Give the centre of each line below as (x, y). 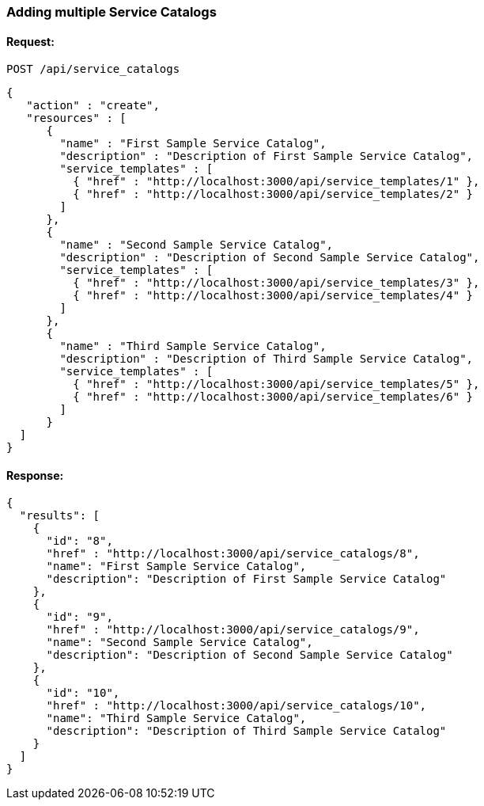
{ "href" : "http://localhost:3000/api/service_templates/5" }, (276, 384)
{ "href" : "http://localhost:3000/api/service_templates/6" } (273, 397)
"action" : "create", (93, 106)
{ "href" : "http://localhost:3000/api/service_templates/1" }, (276, 182)
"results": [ (60, 516)
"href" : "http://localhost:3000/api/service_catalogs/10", (236, 706)
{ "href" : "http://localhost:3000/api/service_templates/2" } (273, 194)
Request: (30, 41)
